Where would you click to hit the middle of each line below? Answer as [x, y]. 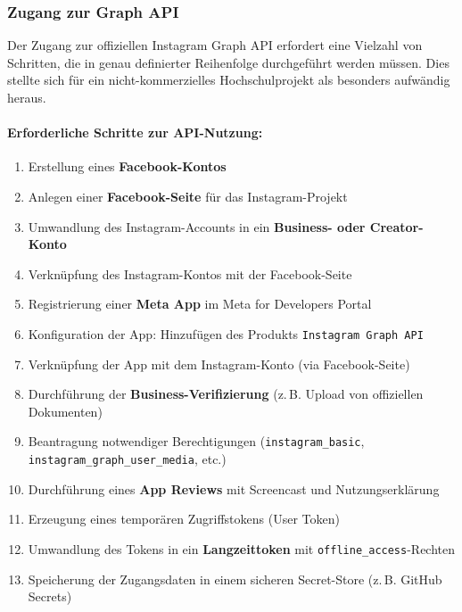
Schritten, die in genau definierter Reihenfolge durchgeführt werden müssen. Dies [228, 62]
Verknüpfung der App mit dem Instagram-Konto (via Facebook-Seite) [219, 364]
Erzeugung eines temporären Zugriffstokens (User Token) [184, 519]
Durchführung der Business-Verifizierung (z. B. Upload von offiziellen [226, 394]
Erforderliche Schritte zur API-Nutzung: [135, 132]
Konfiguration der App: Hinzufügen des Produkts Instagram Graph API [226, 333]
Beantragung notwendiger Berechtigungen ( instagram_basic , [196, 441]
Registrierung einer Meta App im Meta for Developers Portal [200, 304]
